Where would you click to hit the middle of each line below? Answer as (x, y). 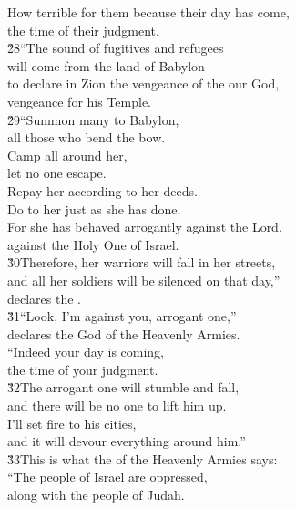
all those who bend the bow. (87, 137)
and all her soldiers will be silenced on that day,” (144, 280)
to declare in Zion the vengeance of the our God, (143, 83)
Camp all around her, (67, 155)
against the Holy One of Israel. (93, 244)
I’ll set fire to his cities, (72, 423)
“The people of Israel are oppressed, (107, 477)
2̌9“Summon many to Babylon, (93, 119)
